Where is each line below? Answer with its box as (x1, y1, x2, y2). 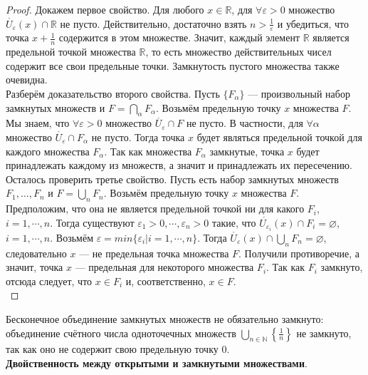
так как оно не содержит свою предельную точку (6, 341, 219, 356)
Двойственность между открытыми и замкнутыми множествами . (6, 356, 307, 371)
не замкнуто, (296, 325, 352, 340)
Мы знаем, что (6, 115, 70, 130)
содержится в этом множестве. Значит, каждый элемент (58, 30, 300, 45)
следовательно (6, 245, 67, 260)
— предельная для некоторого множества (75, 260, 254, 274)
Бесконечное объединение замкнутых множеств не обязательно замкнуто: (6, 312, 324, 327)
